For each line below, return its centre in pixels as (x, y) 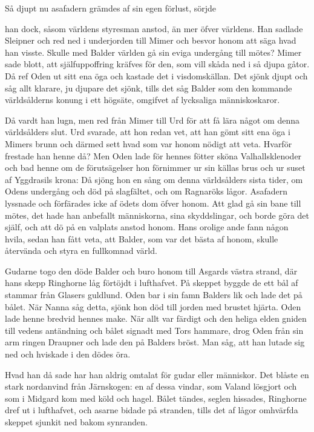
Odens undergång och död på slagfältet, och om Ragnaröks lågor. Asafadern (146, 191)
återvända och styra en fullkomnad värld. (81, 251)
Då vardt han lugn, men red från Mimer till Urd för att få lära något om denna (152, 120)
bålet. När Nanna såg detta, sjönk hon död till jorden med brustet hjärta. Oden (153, 306)
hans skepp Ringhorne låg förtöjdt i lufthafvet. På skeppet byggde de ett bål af (152, 283)
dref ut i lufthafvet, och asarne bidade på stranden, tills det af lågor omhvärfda (152, 410)
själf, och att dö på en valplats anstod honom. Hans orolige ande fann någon (147, 227)
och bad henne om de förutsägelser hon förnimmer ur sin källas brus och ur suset (155, 168)
